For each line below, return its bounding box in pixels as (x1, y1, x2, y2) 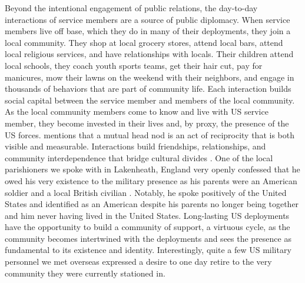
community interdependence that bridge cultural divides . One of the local (5, 151, 273, 164)
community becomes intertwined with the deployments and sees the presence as (5, 232, 291, 244)
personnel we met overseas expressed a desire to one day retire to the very (5, 255, 272, 268)
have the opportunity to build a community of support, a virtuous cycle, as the (5, 221, 290, 233)
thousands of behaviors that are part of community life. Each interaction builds (5, 82, 291, 95)
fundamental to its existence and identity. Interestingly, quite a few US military (5, 244, 291, 256)
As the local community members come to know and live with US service (5, 105, 268, 118)
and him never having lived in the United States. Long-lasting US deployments (5, 209, 290, 221)
